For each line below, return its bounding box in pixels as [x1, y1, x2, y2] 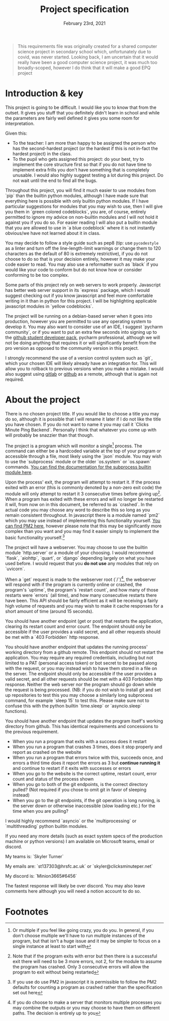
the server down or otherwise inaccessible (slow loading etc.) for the [12, 803, 155, 809]
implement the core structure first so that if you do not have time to [12, 161, 152, 167]
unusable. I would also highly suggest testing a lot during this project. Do [12, 172, 163, 178]
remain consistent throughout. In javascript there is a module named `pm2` [5, 512, 160, 518]
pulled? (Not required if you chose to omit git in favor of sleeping [12, 787, 147, 793]
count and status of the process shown [12, 776, 94, 782]
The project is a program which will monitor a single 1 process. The [5, 442, 142, 449]
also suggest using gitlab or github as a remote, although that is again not [5, 371, 157, 377]
